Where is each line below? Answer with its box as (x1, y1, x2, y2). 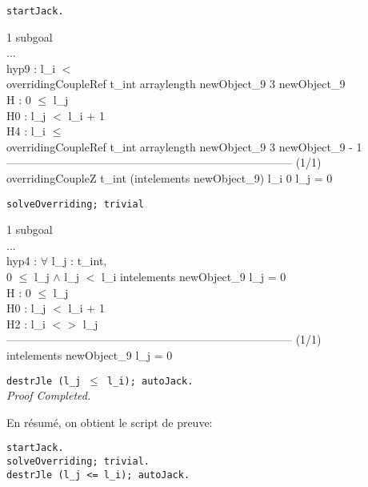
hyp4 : (6, 252, 38, 269)
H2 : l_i (6, 315, 46, 332)
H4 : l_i (6, 123, 46, 139)
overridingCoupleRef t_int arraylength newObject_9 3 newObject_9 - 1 (6, 138, 362, 155)
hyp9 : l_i (6, 59, 56, 76)
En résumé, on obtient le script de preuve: (6, 413, 213, 430)
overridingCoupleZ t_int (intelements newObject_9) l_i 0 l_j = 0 (6, 170, 333, 186)
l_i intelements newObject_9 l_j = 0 (101, 268, 286, 285)
